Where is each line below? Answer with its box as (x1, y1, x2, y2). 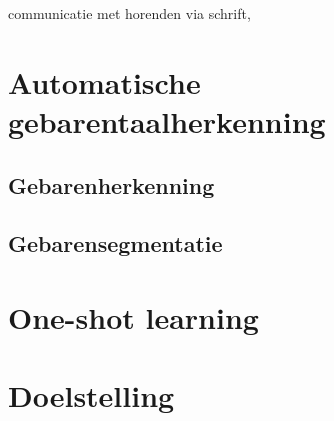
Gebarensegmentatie (8, 228, 223, 259)
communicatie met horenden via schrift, (8, 3, 251, 23)
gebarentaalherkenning (8, 100, 326, 141)
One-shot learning (8, 296, 259, 337)
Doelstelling (8, 375, 175, 416)
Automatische (8, 61, 201, 102)
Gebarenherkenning (8, 169, 215, 200)
